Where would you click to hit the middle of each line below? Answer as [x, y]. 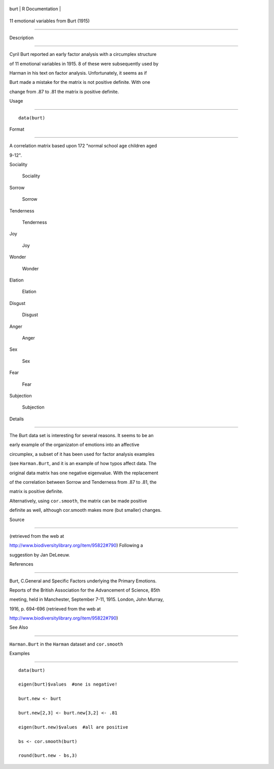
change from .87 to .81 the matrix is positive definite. [64, 91]
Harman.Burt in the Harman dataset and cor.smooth [66, 644]
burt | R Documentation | [35, 9]
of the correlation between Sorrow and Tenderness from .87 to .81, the [83, 482]
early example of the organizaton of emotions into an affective [74, 445]
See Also [19, 627]
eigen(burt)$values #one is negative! [68, 684]
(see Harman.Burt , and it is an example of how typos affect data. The [83, 464]
